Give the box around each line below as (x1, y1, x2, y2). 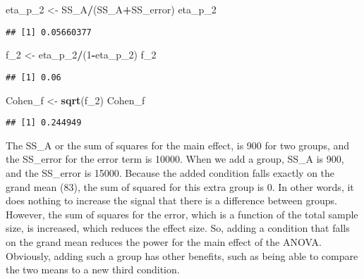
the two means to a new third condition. (6, 262, 180, 277)
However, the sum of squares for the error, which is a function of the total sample (6, 206, 358, 221)
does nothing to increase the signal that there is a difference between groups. (6, 193, 337, 208)
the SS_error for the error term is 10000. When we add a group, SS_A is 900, (6, 151, 344, 166)
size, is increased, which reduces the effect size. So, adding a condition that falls (6, 221, 350, 235)
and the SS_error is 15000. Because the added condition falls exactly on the (6, 165, 335, 180)
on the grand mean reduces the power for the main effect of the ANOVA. (6, 234, 322, 249)
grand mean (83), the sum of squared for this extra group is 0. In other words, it (6, 179, 354, 194)
